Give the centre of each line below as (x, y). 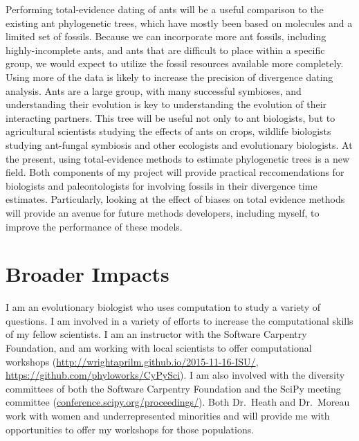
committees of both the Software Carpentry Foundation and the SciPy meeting (173, 388)
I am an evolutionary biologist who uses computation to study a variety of (163, 307)
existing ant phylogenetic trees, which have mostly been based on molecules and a (179, 22)
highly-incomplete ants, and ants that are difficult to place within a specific (165, 49)
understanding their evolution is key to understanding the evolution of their (166, 104)
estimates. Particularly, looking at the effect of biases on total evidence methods (175, 199)
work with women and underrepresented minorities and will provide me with (168, 415)
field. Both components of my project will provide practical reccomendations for (175, 172)
